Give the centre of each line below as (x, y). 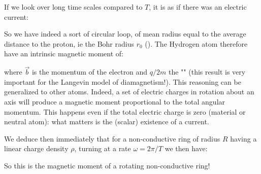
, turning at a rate (103, 148)
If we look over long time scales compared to (73, 7)
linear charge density (36, 148)
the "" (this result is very (207, 72)
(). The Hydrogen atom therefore (196, 43)
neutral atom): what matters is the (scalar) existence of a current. (107, 121)
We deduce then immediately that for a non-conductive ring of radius (112, 138)
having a (243, 138)
